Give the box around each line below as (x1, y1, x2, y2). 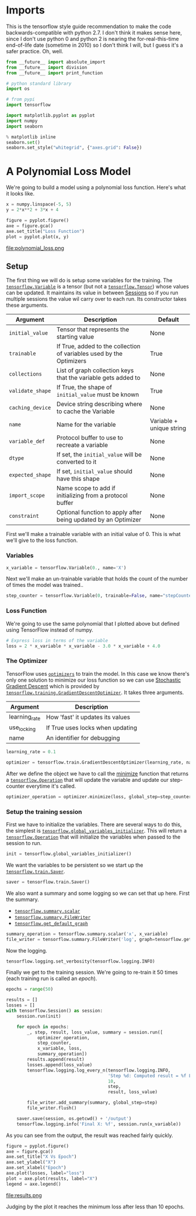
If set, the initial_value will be (56, 451, 142, 459)
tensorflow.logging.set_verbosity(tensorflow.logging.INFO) (6, 958, 156, 964)
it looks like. (6, 190, 35, 197)
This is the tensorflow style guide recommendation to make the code (6, 23, 171, 30)
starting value (56, 333, 94, 341)
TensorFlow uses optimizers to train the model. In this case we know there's (6, 670, 190, 677)
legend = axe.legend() (6, 1181, 61, 1187)
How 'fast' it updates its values (45, 713, 130, 722)
